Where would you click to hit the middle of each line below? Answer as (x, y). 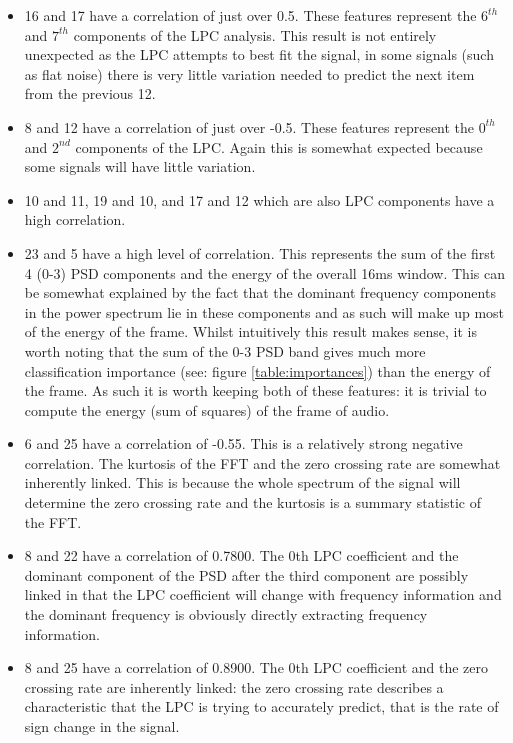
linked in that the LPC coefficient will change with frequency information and (263, 594)
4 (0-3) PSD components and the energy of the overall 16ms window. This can (264, 272)
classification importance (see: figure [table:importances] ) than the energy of (257, 370)
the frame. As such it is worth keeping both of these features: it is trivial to (255, 390)
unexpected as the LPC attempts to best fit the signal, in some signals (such (259, 54)
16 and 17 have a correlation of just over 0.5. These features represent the (250, 15)
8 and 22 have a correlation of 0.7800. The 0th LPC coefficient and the (241, 555)
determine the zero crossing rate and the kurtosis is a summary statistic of (252, 502)
